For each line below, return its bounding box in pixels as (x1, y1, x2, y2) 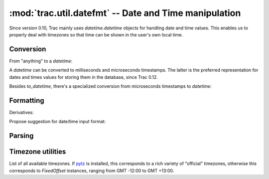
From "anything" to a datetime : (9, 58, 73, 64)
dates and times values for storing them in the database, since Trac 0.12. (9, 74, 158, 80)
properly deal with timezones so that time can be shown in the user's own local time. (9, 31, 183, 37)
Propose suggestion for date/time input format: (9, 119, 106, 125)
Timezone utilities (9, 148, 66, 156)
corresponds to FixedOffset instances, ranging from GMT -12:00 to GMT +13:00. (9, 168, 174, 174)
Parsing (9, 132, 34, 140)
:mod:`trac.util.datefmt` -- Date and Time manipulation (9, 7, 241, 18)
